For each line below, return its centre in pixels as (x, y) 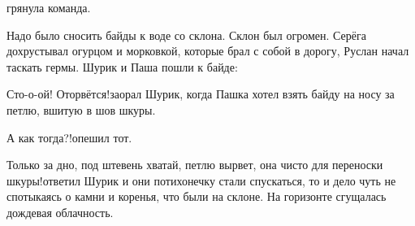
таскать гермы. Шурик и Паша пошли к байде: (122, 66)
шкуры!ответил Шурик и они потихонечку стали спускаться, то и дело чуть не (201, 180)
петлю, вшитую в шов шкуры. (81, 109)
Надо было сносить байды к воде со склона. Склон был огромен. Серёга (186, 35)
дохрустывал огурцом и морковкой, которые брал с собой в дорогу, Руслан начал (208, 51)
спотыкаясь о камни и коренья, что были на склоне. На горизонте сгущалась (197, 196)
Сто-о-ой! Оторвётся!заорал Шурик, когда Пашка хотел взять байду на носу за (201, 94)
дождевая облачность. (60, 212)
